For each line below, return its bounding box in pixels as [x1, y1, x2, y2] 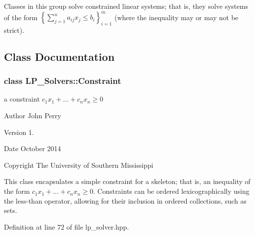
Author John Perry [4, 110, 61, 121]
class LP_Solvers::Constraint [4, 75, 121, 87]
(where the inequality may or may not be [114, 12, 239, 22]
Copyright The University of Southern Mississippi [4, 159, 153, 170]
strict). [4, 25, 25, 35]
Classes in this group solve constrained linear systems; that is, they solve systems [4, 1, 248, 11]
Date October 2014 [4, 143, 61, 154]
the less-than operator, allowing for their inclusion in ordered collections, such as [4, 195, 247, 206]
